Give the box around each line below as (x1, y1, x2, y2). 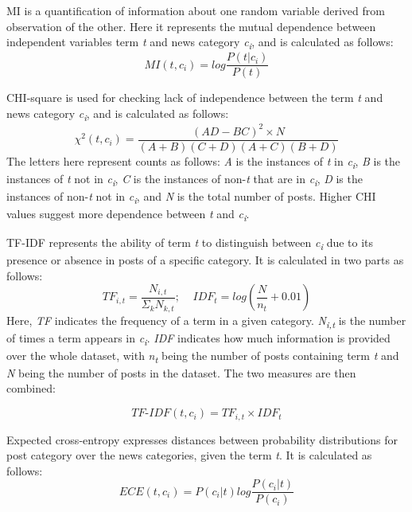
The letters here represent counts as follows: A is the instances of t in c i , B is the (6, 152, 401, 171)
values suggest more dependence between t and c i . (6, 205, 250, 224)
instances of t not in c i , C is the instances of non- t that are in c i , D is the (6, 170, 363, 189)
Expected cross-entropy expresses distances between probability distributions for (6, 431, 398, 448)
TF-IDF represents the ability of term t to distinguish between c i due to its (6, 234, 374, 252)
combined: (6, 380, 56, 397)
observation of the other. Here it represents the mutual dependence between (6, 18, 376, 34)
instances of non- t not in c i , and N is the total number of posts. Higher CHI (6, 187, 376, 206)
